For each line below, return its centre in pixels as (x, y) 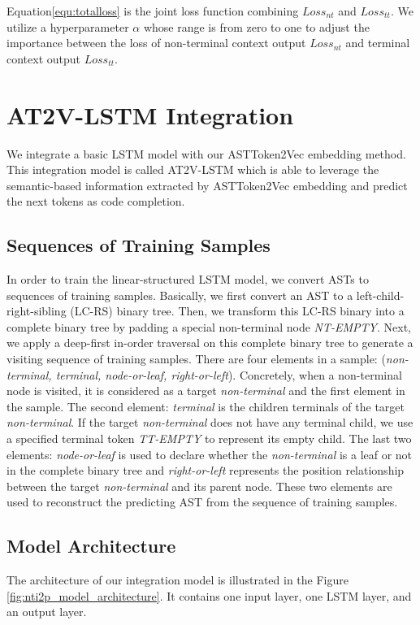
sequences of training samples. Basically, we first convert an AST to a (180, 295)
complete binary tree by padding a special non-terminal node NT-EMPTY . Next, (209, 326)
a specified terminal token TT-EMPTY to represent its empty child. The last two (209, 438)
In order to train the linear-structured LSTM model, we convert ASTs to (188, 279)
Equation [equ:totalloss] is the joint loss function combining (153, 11)
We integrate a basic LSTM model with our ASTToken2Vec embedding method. (206, 153)
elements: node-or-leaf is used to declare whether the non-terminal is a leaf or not (210, 454)
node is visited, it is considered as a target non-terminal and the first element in (206, 391)
